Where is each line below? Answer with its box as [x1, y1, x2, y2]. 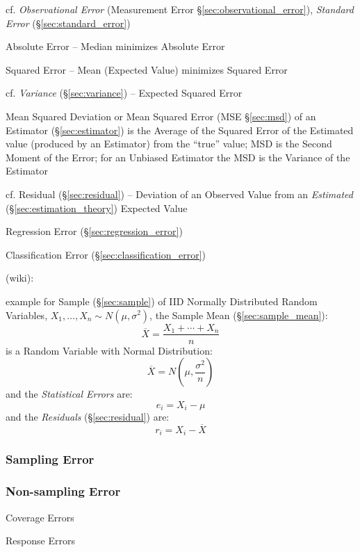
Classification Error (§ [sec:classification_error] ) [6, 247, 206, 261]
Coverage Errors [6, 510, 74, 524]
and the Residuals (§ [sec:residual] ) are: [6, 409, 170, 424]
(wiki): [6, 270, 34, 285]
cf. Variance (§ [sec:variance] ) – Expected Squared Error [6, 86, 243, 100]
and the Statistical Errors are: [6, 387, 133, 401]
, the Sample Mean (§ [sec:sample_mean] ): [149, 307, 328, 322]
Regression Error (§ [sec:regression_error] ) [6, 224, 183, 238]
